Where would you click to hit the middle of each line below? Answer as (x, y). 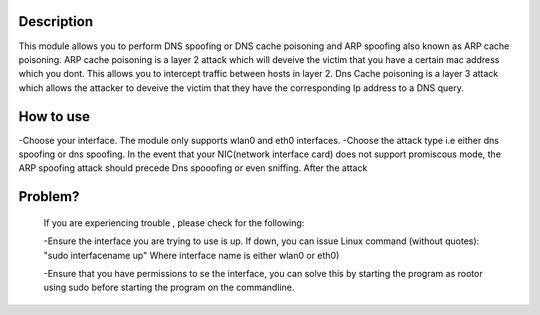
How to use (54, 116)
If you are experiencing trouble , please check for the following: (174, 222)
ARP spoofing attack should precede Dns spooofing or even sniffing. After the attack (193, 168)
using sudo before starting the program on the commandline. (169, 287)
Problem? (49, 196)
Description (56, 21)
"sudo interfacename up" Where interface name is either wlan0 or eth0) (191, 255)
